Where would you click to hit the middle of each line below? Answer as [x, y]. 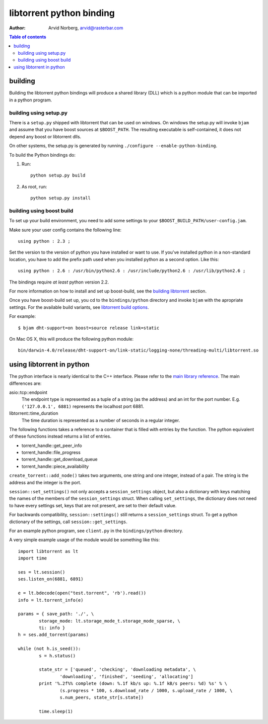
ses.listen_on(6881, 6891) [51, 579]
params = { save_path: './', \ [56, 614]
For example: [23, 316]
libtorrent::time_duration [34, 413]
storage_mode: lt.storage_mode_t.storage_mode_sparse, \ [110, 621]
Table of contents [28, 37]
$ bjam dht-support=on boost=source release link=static [89, 328]
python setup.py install [61, 198]
